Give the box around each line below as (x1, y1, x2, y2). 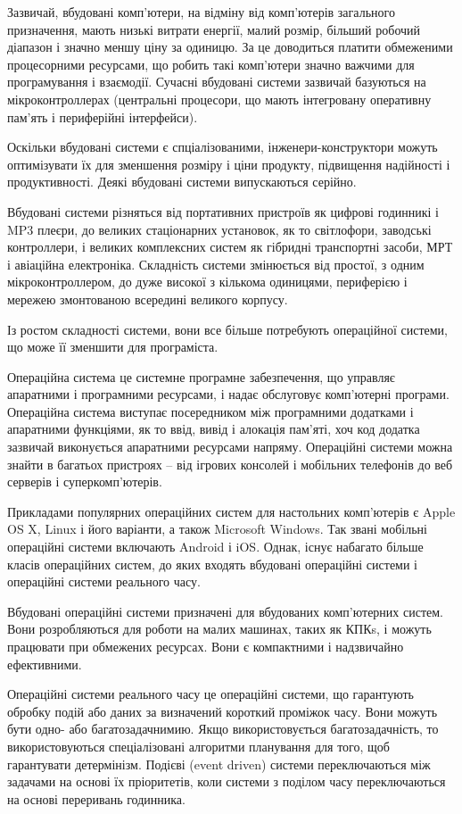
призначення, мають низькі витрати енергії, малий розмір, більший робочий (7, 20, 421, 38)
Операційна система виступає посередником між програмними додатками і (7, 402, 414, 420)
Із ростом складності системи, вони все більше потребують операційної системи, (7, 320, 448, 338)
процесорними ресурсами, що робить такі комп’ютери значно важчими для (7, 54, 415, 73)
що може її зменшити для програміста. (7, 337, 219, 356)
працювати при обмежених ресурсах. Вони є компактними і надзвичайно (7, 637, 404, 655)
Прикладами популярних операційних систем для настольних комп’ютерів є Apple (7, 502, 456, 520)
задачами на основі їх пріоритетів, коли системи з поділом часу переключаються (7, 772, 446, 791)
